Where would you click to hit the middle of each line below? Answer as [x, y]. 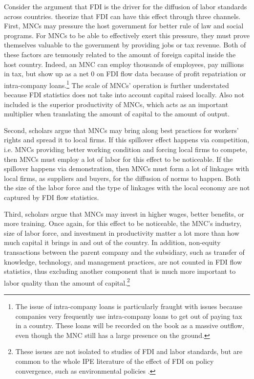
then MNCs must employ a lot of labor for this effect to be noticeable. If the [118, 159]
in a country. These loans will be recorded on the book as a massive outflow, [130, 325]
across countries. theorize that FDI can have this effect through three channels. [122, 16]
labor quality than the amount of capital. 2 [67, 282]
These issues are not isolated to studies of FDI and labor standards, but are [129, 351]
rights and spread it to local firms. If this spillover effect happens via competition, [127, 140]
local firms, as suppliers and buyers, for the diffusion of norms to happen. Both [122, 178]
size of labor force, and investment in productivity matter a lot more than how [122, 233]
